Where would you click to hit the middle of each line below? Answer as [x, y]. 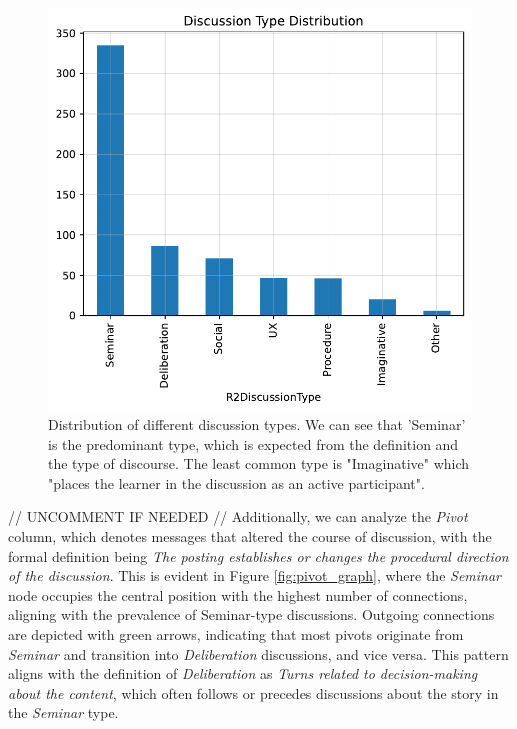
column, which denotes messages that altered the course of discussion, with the [250, 536]
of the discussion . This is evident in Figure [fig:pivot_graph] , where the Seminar [255, 575]
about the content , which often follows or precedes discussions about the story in [253, 692]
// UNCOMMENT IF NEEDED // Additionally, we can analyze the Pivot [238, 516]
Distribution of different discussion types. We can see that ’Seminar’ [257, 424]
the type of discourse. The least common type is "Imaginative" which [259, 463]
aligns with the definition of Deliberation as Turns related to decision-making [243, 673]
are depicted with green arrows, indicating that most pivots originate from [236, 634]
